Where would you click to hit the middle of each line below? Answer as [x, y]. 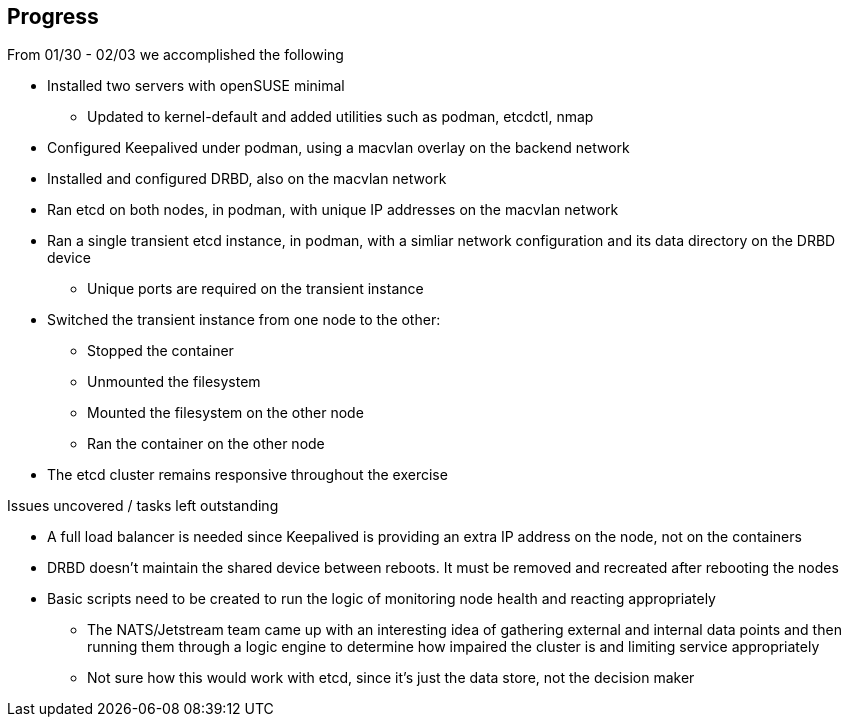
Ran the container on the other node [206, 444]
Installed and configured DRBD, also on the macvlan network [247, 179]
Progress [53, 16]
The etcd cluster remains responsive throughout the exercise [247, 475]
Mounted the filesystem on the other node [225, 413]
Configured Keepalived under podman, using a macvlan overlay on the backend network [338, 148]
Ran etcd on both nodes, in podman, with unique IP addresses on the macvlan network [333, 210]
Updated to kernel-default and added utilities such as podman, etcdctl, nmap [340, 117]
